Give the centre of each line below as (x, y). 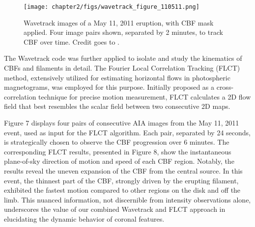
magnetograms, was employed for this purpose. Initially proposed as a (109, 87)
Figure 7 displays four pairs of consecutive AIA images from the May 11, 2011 (122, 123)
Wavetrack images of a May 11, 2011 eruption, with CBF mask (119, 22)
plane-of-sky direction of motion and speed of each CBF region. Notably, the (119, 161)
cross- (225, 87)
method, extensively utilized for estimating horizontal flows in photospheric (117, 77)
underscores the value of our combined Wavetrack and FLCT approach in (115, 209)
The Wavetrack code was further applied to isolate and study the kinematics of (123, 58)
